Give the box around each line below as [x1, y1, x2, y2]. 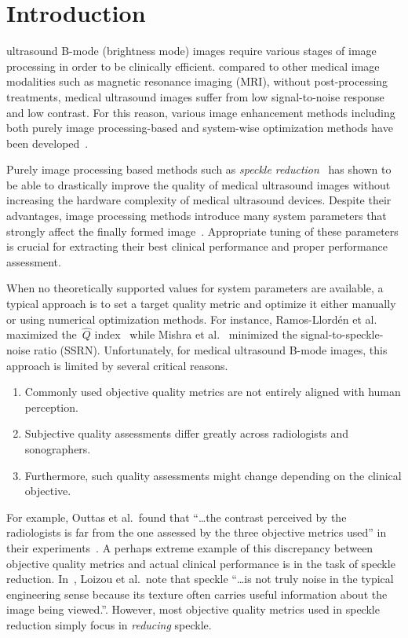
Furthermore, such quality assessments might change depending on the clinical [24, 467, 402, 483]
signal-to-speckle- [301, 326, 384, 343]
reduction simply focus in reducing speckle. [6, 616, 212, 632]
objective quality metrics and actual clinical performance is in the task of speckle [6, 555, 395, 571]
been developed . [6, 134, 89, 151]
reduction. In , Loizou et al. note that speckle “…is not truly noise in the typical [6, 570, 394, 587]
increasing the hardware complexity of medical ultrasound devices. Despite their [6, 192, 392, 208]
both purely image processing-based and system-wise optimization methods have [6, 119, 393, 136]
